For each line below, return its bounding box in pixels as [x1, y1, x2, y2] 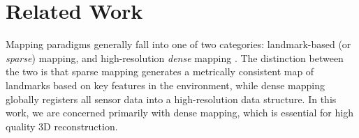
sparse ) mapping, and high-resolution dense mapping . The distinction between [6, 50, 344, 65]
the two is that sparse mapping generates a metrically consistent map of [6, 64, 314, 79]
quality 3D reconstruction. [6, 118, 118, 133]
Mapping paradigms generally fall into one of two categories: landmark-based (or [6, 37, 351, 52]
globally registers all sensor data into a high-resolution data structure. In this [6, 91, 337, 106]
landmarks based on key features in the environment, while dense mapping [6, 77, 325, 92]
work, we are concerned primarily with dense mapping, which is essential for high [6, 105, 353, 120]
